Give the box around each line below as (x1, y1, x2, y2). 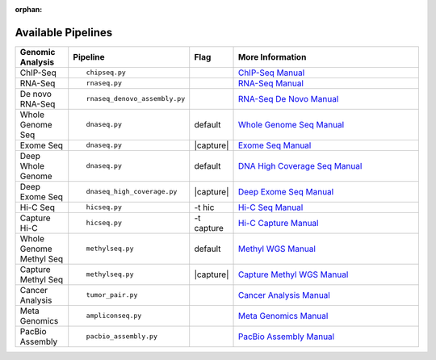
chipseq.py (86, 69, 127, 77)
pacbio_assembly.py (86, 332, 157, 341)
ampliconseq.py (86, 312, 142, 320)
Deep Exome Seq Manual (237, 186, 334, 197)
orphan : (15, 5, 43, 14)
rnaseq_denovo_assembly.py (86, 94, 186, 103)
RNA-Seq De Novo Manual (237, 93, 339, 104)
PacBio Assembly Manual (237, 331, 335, 342)
